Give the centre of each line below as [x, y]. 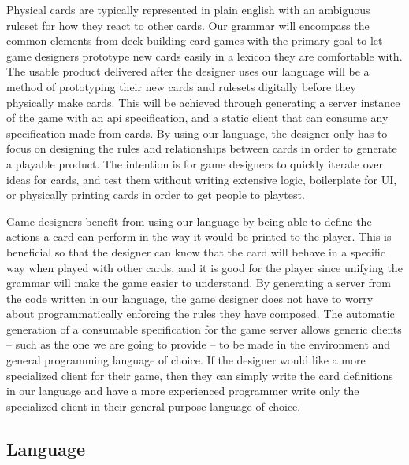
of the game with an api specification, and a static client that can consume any [197, 118]
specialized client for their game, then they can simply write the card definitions [200, 375]
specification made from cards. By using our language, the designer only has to [197, 133]
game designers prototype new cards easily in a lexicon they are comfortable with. [204, 55]
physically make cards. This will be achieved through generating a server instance [203, 102]
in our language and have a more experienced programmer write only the [183, 391]
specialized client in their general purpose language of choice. [154, 406]
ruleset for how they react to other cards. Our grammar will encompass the [188, 25]
